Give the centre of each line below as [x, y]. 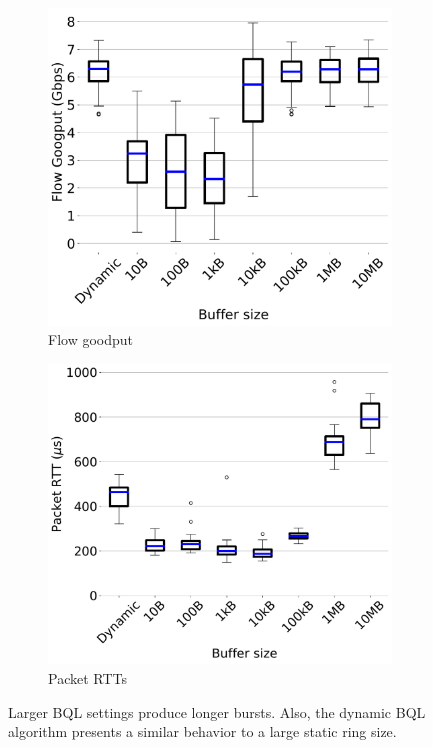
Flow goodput [90, 339]
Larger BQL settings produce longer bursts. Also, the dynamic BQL [217, 711]
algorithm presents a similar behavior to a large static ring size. [202, 731]
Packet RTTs [88, 677]
